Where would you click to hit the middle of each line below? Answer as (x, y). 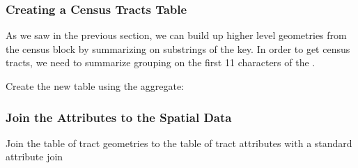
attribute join (34, 156)
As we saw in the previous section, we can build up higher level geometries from (176, 35)
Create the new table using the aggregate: (95, 86)
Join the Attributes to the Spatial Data (119, 117)
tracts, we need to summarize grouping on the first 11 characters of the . (161, 62)
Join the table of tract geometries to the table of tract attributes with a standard (179, 143)
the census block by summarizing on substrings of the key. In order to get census (178, 48)
